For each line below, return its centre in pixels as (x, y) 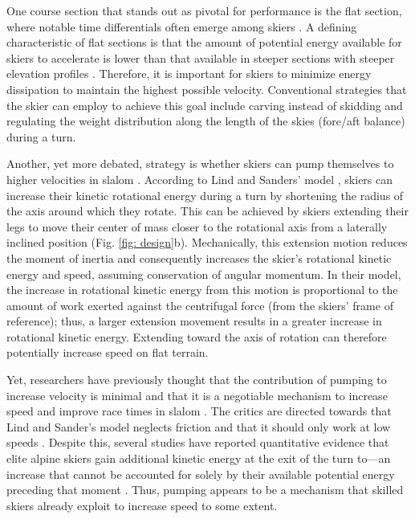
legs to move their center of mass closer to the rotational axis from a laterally (197, 226)
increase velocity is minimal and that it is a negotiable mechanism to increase (197, 395)
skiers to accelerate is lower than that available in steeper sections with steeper (201, 57)
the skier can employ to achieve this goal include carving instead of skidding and (205, 105)
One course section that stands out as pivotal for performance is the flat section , (204, 10)
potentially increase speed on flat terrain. (108, 352)
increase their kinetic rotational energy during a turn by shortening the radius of (205, 195)
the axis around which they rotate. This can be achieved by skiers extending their (207, 211)
